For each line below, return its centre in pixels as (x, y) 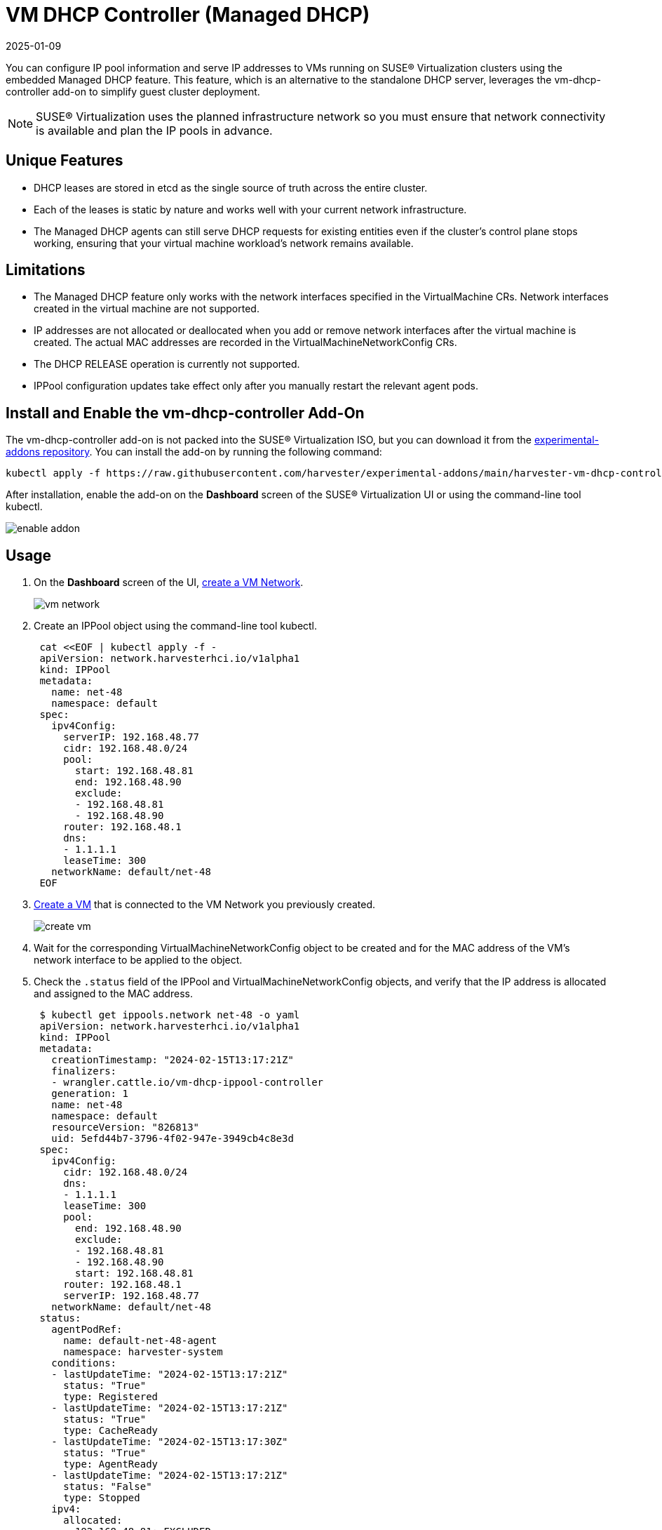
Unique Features (65, 161)
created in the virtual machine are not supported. (147, 309)
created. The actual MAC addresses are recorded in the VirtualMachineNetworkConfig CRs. (245, 342)
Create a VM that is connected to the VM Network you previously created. (205, 905)
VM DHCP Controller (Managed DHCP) (188, 15)
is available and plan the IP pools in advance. (154, 130)
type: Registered (111, 1397)
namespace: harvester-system (143, 1352)
